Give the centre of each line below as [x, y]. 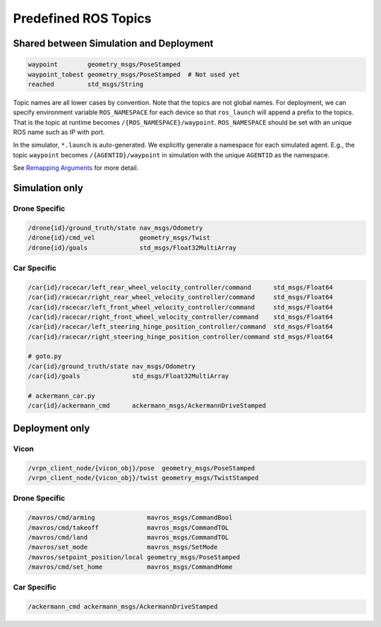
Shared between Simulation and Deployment [113, 43]
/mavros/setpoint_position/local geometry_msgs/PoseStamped [134, 557]
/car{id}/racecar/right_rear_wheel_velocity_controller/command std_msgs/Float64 [180, 297]
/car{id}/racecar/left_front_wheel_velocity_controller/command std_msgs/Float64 [180, 307]
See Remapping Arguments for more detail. [76, 168]
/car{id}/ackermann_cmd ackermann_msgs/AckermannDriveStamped [147, 406]
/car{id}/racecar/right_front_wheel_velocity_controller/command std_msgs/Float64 [180, 317]
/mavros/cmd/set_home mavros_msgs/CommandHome [130, 567]
